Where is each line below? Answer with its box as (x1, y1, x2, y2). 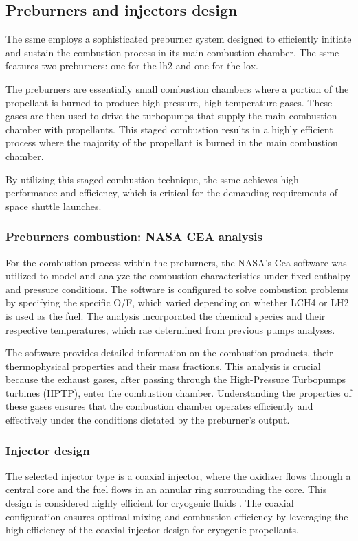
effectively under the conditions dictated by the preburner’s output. (5, 413, 290, 427)
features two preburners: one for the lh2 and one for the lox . (5, 58, 258, 73)
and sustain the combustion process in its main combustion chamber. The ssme (5, 45, 339, 59)
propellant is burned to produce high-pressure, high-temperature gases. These (5, 95, 333, 109)
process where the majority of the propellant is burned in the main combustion (5, 135, 338, 150)
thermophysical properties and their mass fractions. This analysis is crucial (5, 358, 321, 373)
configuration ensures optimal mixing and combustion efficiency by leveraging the (5, 509, 348, 523)
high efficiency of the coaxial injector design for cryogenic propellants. (5, 522, 299, 537)
